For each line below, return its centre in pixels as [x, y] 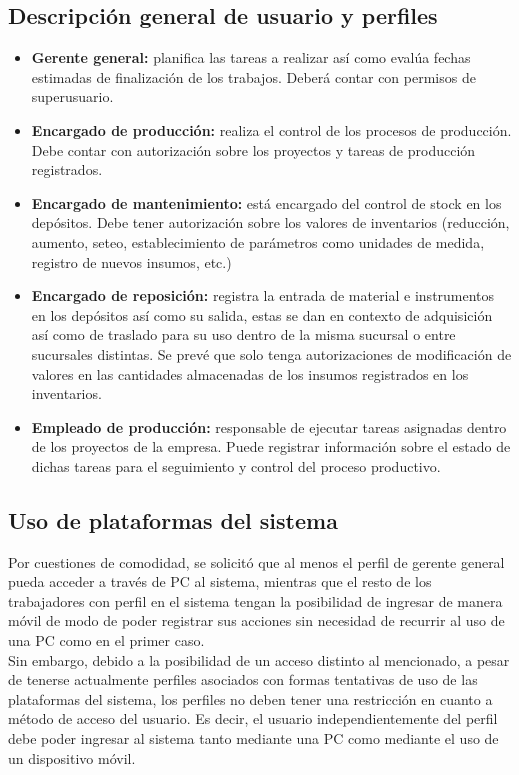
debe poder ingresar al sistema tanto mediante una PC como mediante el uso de [253, 738]
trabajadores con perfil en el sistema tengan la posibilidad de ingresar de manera [255, 600]
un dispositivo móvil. [72, 757]
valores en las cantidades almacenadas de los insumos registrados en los [250, 373]
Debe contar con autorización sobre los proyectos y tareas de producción [253, 149]
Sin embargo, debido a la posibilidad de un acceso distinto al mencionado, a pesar [259, 659]
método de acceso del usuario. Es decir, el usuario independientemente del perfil [253, 718]
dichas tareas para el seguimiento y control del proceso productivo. [236, 465]
